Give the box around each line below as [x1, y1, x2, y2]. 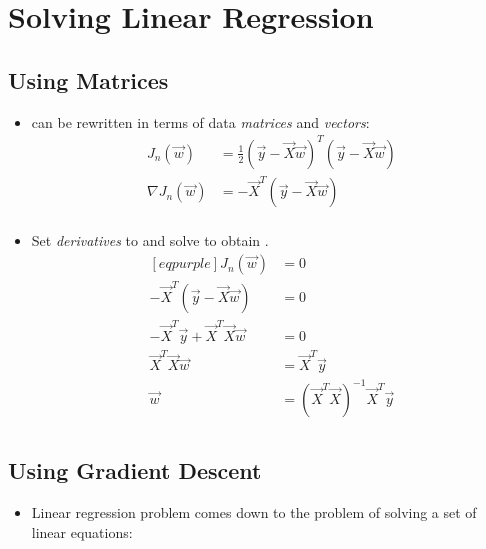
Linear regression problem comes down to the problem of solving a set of [31, 502, 477, 523]
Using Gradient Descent [8, 455, 262, 486]
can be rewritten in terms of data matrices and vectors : [31, 111, 370, 132]
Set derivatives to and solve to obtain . [31, 230, 269, 251]
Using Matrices [8, 64, 169, 95]
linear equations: [31, 521, 133, 542]
